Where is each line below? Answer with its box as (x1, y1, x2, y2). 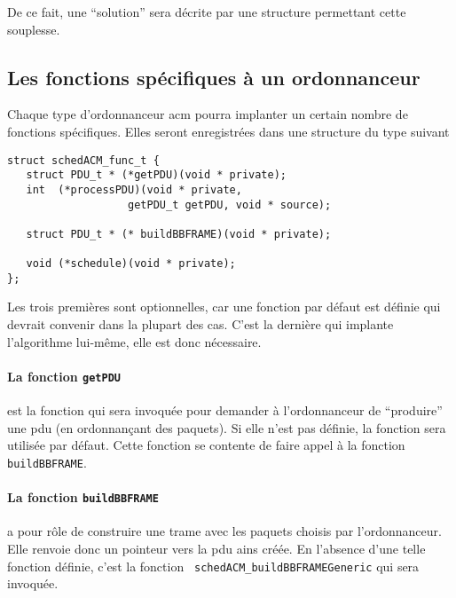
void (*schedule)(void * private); (26, 257, 236, 271)
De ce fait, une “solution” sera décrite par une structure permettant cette (7, 3, 406, 20)
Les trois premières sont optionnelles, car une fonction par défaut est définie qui (7, 297, 441, 316)
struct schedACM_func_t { (7, 153, 160, 167)
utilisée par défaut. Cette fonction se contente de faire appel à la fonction (7, 436, 405, 454)
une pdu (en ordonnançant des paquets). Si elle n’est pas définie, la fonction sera (7, 418, 446, 437)
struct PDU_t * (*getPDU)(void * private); (26, 169, 287, 182)
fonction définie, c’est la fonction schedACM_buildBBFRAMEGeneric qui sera (7, 556, 420, 575)
